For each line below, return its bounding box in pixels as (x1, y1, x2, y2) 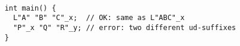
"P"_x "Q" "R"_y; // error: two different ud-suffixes (13, 23, 236, 32)
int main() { (4, 4, 56, 12)
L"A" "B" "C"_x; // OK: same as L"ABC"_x (13, 14, 185, 22)
